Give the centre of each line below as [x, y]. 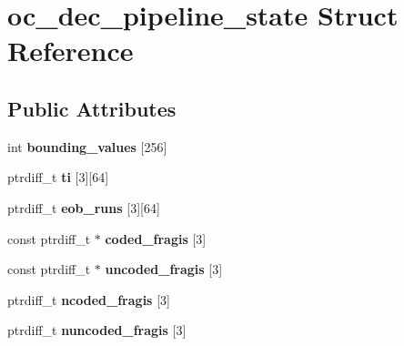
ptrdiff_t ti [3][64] [58, 177]
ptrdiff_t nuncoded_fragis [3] [97, 330]
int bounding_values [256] [87, 146]
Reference [71, 51]
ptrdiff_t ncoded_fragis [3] [89, 299]
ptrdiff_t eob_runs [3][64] [84, 207]
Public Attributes [92, 108]
